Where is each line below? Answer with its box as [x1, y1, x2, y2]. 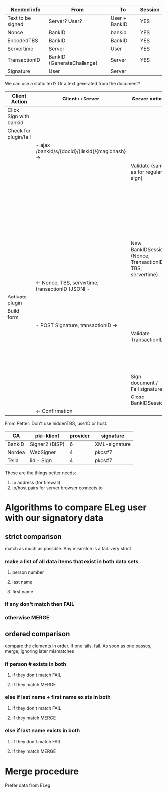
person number [12, 569, 44, 575]
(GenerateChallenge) [48, 60, 98, 66]
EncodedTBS [7, 37, 38, 44]
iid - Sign [29, 457, 52, 464]
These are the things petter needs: [5, 470, 76, 476]
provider [69, 432, 90, 439]
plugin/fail [7, 134, 31, 140]
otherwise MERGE [5, 614, 50, 621]
